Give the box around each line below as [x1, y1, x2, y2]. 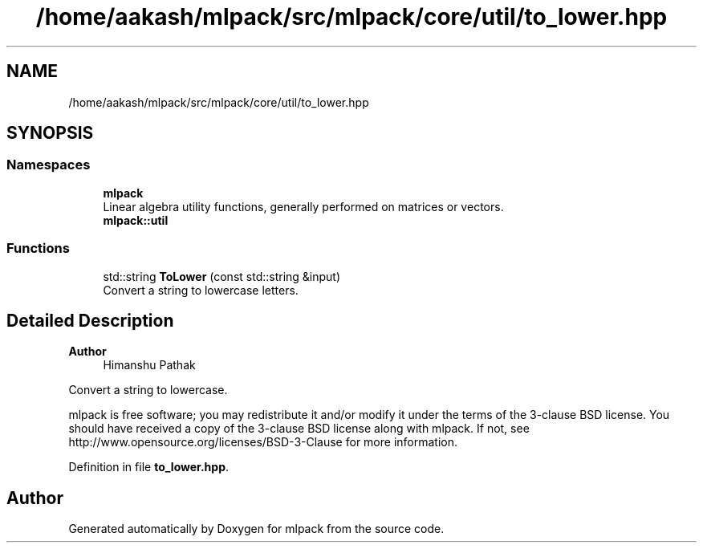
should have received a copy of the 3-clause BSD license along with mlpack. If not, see [68, 421, 530, 436]
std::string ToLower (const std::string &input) [103, 269, 341, 283]
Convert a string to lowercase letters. [103, 283, 299, 297]
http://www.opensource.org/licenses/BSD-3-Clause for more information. [68, 435, 457, 449]
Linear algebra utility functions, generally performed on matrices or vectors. [103, 199, 504, 213]
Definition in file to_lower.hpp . [68, 460, 230, 474]
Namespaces [6, 157, 91, 173]
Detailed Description [6, 310, 174, 331]
